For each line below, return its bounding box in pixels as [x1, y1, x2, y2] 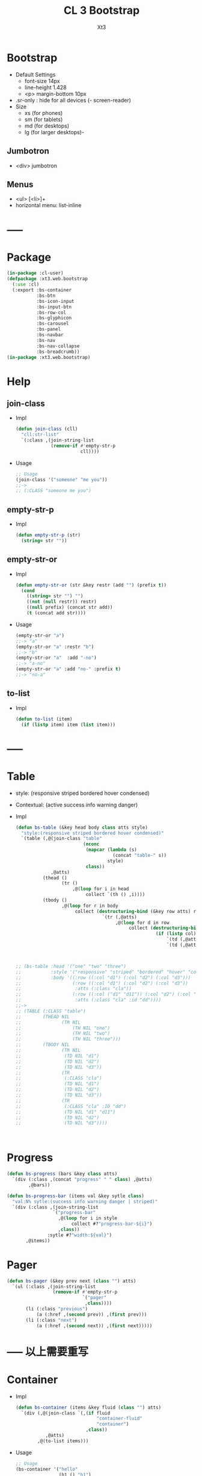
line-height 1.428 [24, 84, 67, 91]
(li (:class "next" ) [25, 1317, 78, 1323]
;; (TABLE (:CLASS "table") [15, 1008, 86, 1014]
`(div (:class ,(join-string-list [12, 1204, 99, 1210]
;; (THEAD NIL [15, 1014, 70, 1020]
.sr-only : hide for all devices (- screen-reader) [15, 96, 132, 104]
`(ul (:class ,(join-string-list [12, 1283, 96, 1289]
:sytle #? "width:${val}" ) [47, 1232, 112, 1238]
